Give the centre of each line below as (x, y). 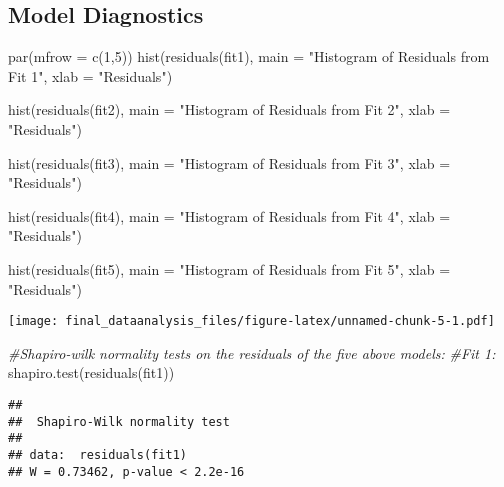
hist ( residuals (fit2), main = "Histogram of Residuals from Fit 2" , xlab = (229, 109)
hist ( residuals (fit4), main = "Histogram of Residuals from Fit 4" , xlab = (229, 215)
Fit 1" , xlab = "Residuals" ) (90, 75)
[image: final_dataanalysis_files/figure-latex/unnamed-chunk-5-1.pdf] (251, 321)
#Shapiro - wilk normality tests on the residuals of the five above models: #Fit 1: (252, 352)
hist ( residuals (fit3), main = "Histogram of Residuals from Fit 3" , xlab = (229, 162)
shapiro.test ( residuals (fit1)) (91, 372)
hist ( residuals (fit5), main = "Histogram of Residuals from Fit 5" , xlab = (229, 268)
